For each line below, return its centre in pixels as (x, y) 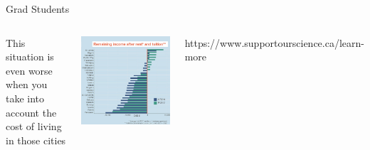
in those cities (36, 140)
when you (27, 84)
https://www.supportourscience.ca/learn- (274, 42)
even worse (29, 70)
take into (25, 98)
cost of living (34, 126)
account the (31, 112)
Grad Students (38, 9)
